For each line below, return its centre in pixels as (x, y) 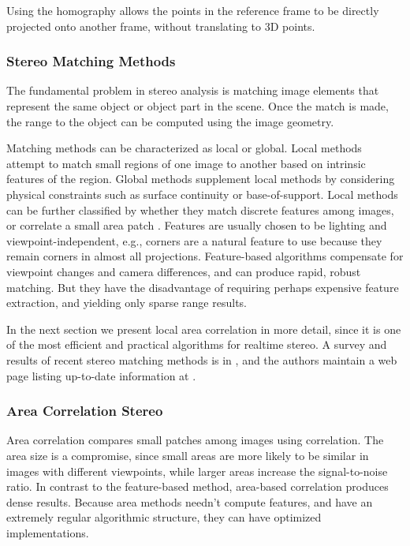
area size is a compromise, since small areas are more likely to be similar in (188, 455)
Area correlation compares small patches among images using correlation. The (195, 440)
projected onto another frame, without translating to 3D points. (161, 26)
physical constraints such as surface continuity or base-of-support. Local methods (202, 194)
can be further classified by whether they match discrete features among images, (200, 209)
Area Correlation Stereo (85, 411)
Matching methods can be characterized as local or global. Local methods (184, 148)
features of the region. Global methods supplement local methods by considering (201, 179)
